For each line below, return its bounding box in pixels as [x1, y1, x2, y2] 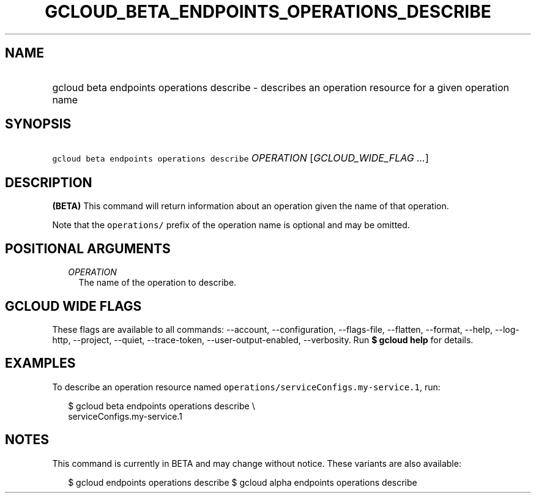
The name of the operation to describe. [78, 277, 237, 288]
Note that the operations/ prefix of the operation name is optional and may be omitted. [52, 220, 410, 231]
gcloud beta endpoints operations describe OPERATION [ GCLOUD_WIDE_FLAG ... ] [52, 152, 429, 165]
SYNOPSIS [5, 116, 72, 132]
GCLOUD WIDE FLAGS [5, 298, 142, 314]
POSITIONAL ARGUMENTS [5, 240, 171, 256]
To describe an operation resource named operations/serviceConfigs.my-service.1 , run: [52, 381, 441, 392]
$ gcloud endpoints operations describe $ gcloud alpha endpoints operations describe [68, 477, 417, 488]
